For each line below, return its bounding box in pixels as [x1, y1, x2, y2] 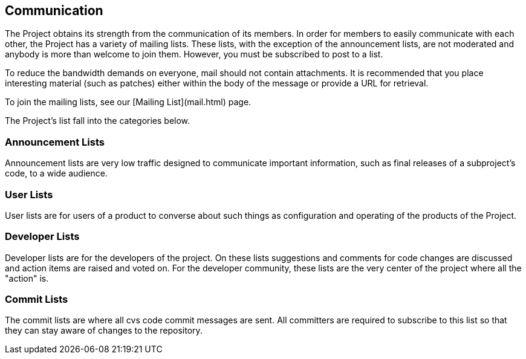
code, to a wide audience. [5, 168, 108, 179]
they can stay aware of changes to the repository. [5, 325, 203, 336]
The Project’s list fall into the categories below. [5, 115, 190, 126]
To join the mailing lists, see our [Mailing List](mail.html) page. [5, 97, 252, 108]
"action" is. [5, 273, 49, 283]
